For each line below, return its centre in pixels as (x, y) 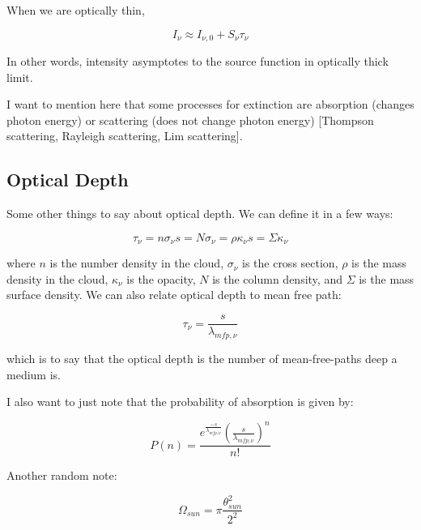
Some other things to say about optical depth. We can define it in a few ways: (200, 214)
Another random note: (62, 475)
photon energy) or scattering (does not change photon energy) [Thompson (190, 120)
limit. (20, 77)
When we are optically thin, (76, 10)
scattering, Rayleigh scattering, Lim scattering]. (125, 136)
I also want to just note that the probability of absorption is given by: (180, 402)
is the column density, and (277, 278)
